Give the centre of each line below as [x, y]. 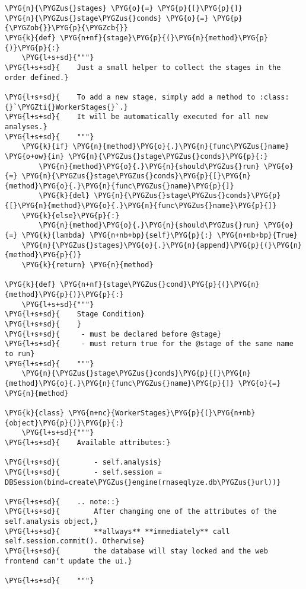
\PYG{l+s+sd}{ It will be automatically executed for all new [136, 117]
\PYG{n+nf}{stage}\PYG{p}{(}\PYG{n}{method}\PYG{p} [164, 38]
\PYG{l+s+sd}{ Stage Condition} [75, 314]
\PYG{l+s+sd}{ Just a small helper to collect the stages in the [143, 67]
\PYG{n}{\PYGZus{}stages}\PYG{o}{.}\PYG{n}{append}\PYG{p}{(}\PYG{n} [162, 245]
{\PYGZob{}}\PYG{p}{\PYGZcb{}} [66, 28]
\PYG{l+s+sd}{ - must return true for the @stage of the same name [149, 344]
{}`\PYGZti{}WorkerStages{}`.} [66, 107]
